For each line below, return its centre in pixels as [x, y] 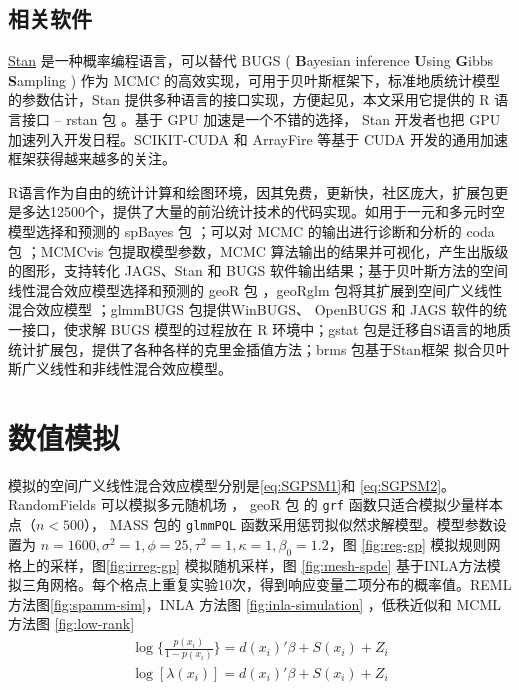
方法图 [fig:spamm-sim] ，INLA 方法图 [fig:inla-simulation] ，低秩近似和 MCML [254, 603]
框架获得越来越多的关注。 [92, 158]
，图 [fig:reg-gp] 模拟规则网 [414, 543]
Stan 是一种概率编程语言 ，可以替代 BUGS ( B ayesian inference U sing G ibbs [251, 60]
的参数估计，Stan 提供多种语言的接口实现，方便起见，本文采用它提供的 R [249, 99]
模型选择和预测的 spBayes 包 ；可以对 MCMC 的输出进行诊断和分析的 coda [251, 230]
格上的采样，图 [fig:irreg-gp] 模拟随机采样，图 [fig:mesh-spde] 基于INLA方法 [247, 564]
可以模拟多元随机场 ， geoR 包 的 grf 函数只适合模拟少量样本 [301, 504]
